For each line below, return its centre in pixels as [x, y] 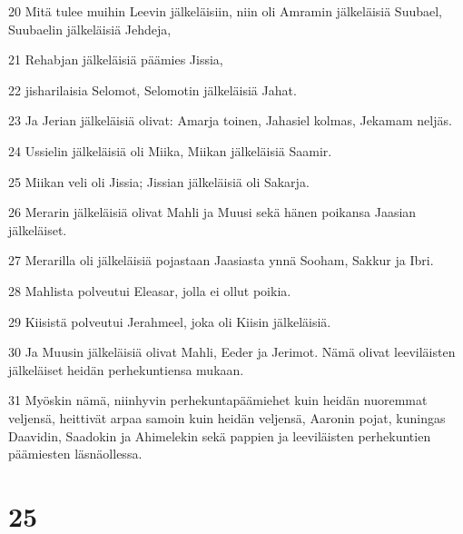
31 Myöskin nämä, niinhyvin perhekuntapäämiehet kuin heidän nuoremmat [218, 400]
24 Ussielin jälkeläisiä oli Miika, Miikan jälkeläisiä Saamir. [170, 150]
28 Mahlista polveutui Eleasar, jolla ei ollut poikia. [150, 290]
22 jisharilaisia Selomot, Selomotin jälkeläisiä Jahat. [153, 89]
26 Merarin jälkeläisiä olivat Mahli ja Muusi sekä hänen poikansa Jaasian [212, 212]
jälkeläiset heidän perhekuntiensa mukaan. [126, 369]
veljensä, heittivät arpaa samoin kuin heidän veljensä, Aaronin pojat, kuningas [227, 417]
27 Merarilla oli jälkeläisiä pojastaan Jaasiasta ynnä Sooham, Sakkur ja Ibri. [221, 260]
